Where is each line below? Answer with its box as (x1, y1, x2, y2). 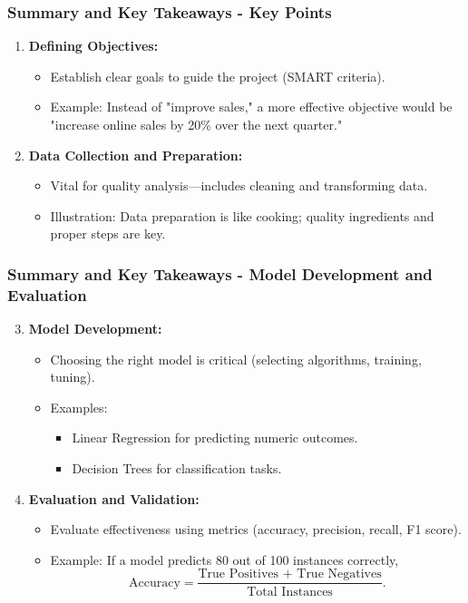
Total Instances (247, 585, 333, 598)
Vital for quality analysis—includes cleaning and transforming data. (50, 176, 428, 195)
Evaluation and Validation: (28, 489, 200, 508)
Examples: (50, 397, 108, 416)
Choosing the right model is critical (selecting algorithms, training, (50, 349, 422, 368)
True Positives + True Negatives (198, 568, 382, 581)
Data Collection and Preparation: (28, 145, 243, 164)
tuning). (50, 367, 95, 386)
